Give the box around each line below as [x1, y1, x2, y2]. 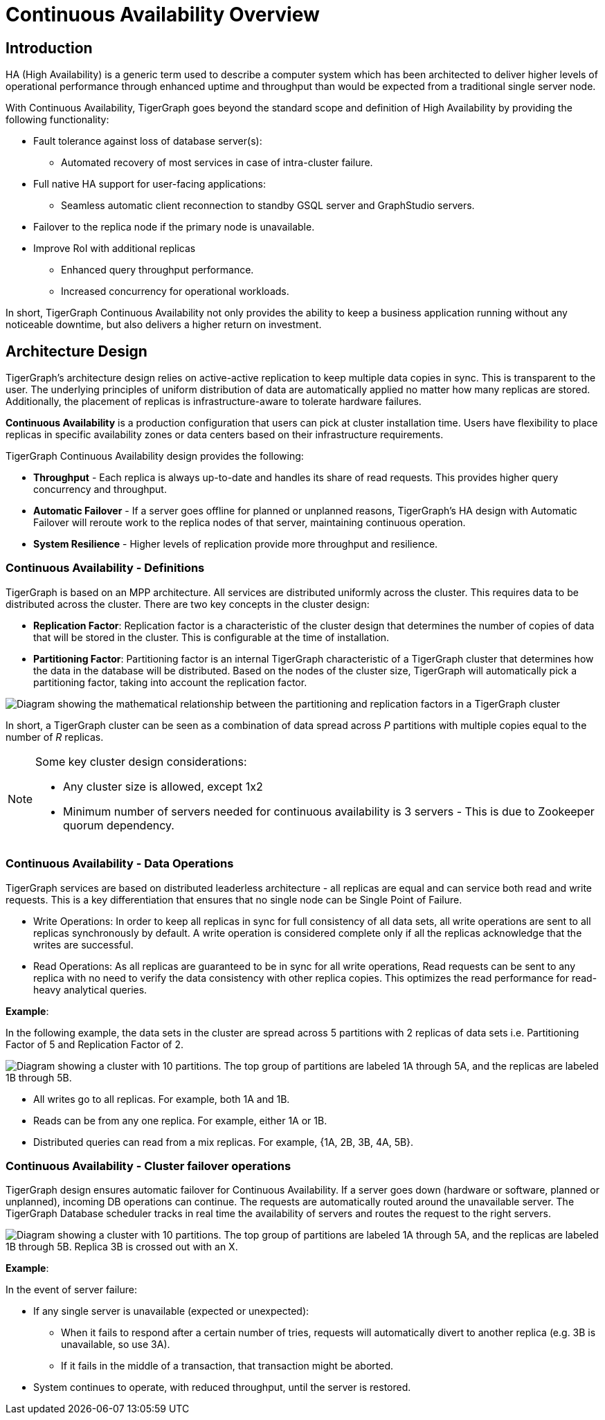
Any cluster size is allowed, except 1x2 [63, 779, 263, 793]
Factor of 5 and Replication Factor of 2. [6, 1038, 184, 1050]
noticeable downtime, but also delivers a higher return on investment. [6, 318, 322, 331]
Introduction [6, 39, 93, 57]
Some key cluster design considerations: [35, 754, 247, 769]
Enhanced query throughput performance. [61, 264, 254, 276]
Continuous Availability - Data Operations [6, 856, 234, 871]
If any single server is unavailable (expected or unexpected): [33, 1305, 309, 1318]
